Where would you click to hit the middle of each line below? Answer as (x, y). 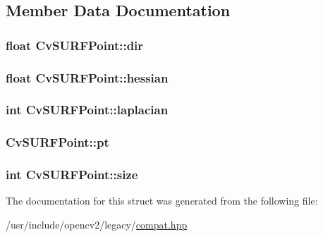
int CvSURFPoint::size (72, 175)
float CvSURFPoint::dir (75, 45)
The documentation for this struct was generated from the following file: (162, 201)
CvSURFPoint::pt (57, 142)
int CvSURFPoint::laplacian (87, 110)
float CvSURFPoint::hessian (87, 77)
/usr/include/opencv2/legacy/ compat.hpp (97, 224)
